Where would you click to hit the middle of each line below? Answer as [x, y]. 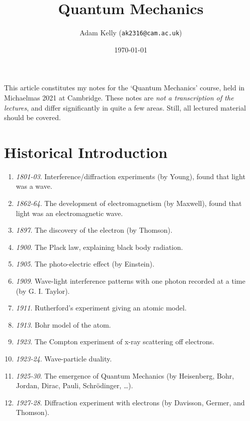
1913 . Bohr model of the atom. [63, 324]
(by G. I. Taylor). [43, 291]
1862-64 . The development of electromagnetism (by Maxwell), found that [129, 203]
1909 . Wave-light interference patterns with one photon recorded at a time [131, 281]
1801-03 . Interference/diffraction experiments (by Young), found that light [131, 176]
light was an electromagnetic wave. [69, 213]
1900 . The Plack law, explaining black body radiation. [99, 247]
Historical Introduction [86, 152]
